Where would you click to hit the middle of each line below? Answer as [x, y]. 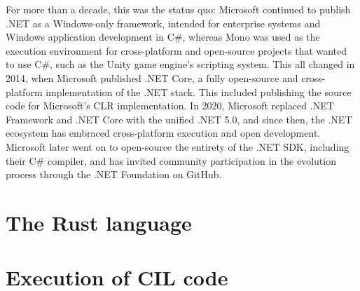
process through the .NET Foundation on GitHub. [114, 174]
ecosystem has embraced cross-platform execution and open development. [163, 133]
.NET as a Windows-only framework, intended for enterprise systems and [163, 23]
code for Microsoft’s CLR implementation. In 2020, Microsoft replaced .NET [170, 106]
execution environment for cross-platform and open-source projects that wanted [176, 50]
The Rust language [99, 222]
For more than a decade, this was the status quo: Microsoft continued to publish [178, 9]
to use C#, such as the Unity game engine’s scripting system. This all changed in [180, 64]
